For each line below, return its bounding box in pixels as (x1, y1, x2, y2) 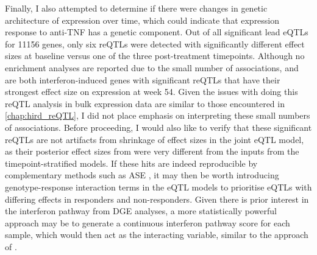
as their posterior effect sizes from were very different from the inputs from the (5, 145, 299, 158)
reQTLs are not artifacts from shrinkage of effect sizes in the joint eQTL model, (5, 133, 304, 145)
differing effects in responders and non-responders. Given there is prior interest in (5, 192, 309, 205)
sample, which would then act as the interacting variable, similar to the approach (5, 228, 308, 241)
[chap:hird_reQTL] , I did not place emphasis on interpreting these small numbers (5, 109, 310, 122)
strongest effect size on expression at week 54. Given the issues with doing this (5, 85, 298, 98)
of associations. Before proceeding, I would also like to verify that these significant (5, 121, 312, 133)
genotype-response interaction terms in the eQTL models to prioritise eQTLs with (5, 180, 312, 193)
